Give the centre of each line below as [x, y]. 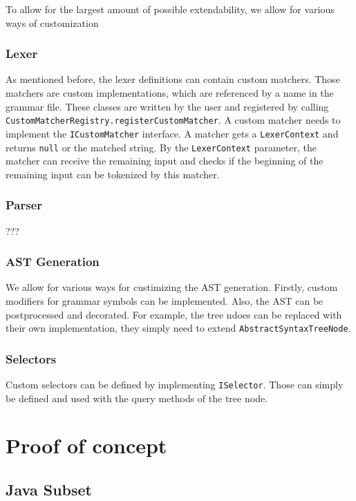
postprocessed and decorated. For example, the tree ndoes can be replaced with [174, 314]
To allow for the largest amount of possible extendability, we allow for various [170, 9]
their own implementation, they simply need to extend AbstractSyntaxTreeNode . [178, 328]
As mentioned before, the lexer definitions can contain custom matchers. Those [173, 79]
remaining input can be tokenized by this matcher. [113, 174]
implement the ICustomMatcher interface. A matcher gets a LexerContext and [172, 133]
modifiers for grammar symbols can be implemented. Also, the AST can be [165, 300]
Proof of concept [86, 445]
